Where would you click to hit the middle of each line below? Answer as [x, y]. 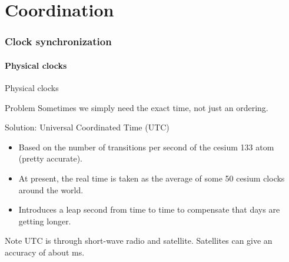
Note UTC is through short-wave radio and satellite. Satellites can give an [139, 241]
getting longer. [45, 221]
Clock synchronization [58, 41]
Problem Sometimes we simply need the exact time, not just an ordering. [137, 107]
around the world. [51, 189]
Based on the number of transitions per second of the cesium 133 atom [146, 147]
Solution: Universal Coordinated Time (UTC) [87, 127]
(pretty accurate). [50, 158]
